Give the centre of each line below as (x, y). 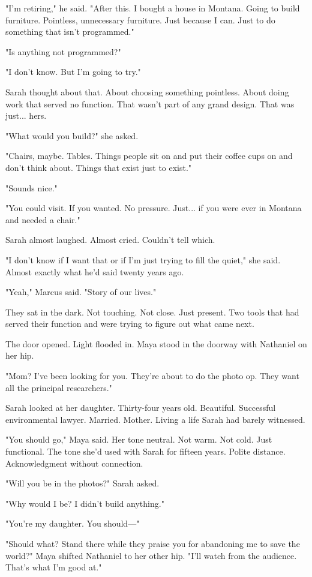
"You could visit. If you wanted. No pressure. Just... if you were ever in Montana (154, 208)
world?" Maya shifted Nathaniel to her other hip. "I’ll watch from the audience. (151, 555)
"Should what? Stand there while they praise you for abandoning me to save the (153, 543)
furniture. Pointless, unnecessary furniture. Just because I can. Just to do (140, 19)
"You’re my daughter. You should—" (73, 523)
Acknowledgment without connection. (74, 463)
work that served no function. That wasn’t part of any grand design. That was (150, 103)
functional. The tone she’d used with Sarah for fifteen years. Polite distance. (145, 451)
